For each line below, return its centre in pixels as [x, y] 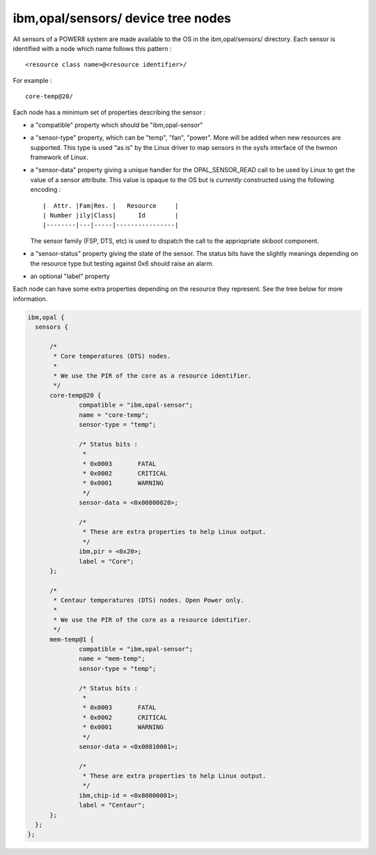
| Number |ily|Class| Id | [111, 215]
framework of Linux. [59, 158]
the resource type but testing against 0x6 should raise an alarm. [122, 263]
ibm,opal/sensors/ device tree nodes [122, 18]
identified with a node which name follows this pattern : [92, 48]
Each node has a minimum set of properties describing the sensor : [109, 112]
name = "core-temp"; [114, 415]
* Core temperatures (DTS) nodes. [112, 356]
